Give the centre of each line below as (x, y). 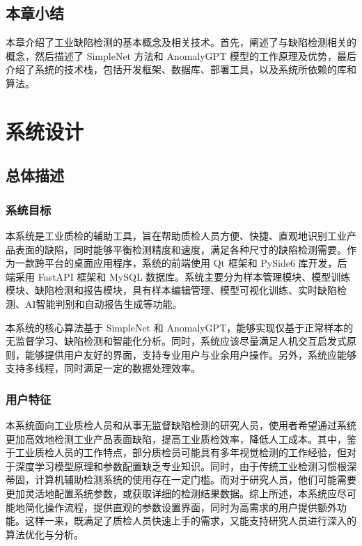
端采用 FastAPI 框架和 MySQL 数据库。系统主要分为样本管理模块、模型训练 (178, 276)
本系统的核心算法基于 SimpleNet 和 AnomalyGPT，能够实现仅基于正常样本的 (180, 327)
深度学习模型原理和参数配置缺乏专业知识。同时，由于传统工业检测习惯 (176, 466)
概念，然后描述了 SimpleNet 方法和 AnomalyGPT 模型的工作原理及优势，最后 (181, 55)
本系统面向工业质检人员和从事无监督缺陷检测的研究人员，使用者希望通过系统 (181, 425)
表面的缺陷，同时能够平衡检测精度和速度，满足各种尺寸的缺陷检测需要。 (181, 249)
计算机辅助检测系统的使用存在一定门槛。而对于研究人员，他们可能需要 (195, 479)
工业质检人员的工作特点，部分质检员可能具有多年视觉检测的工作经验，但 (181, 452)
